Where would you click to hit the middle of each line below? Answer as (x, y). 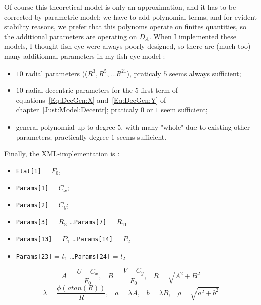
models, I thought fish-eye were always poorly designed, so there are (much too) (127, 46)
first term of (159, 90)
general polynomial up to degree (66, 126)
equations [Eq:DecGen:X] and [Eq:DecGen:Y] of (91, 100)
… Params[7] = (92, 222)
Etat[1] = (32, 170)
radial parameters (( (56, 73)
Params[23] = (38, 255)
